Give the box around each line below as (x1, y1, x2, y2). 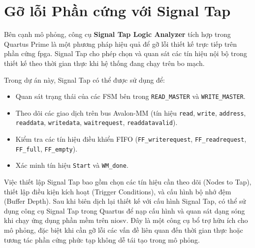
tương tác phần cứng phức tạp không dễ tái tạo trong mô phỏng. (4, 234, 200, 245)
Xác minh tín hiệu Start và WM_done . (15, 160, 128, 170)
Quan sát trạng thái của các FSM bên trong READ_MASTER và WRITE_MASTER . (15, 91, 246, 101)
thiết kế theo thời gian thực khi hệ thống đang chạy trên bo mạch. (4, 58, 205, 68)
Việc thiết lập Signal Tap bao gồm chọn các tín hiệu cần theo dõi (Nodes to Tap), (4, 177, 252, 187)
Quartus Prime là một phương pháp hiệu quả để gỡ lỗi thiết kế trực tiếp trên (4, 38, 237, 49)
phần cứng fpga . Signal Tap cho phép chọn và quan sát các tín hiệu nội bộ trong (4, 48, 247, 59)
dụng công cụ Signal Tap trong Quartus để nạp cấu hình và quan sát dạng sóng (4, 205, 245, 216)
